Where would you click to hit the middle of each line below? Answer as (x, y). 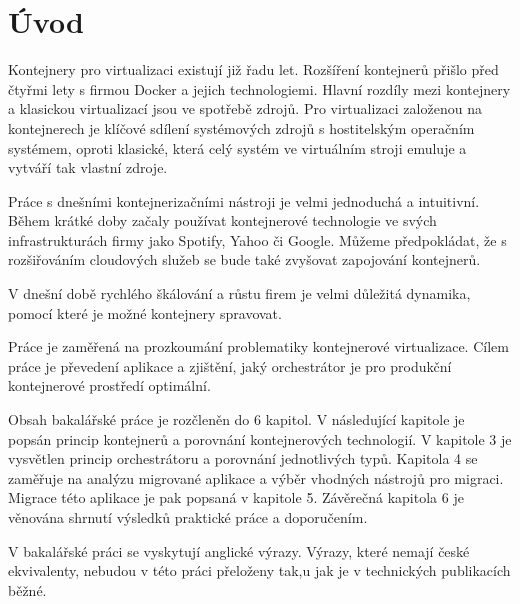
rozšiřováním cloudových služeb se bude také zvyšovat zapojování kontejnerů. (244, 259)
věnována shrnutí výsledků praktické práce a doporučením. (188, 517)
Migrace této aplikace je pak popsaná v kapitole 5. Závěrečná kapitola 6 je (236, 497)
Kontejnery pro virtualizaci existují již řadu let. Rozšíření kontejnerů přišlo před (253, 69)
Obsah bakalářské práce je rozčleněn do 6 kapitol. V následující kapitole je (236, 419)
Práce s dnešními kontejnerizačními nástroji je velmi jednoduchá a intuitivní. (244, 200)
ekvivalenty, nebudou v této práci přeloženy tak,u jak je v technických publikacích (259, 570)
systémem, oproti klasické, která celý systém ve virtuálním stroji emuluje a (237, 147)
